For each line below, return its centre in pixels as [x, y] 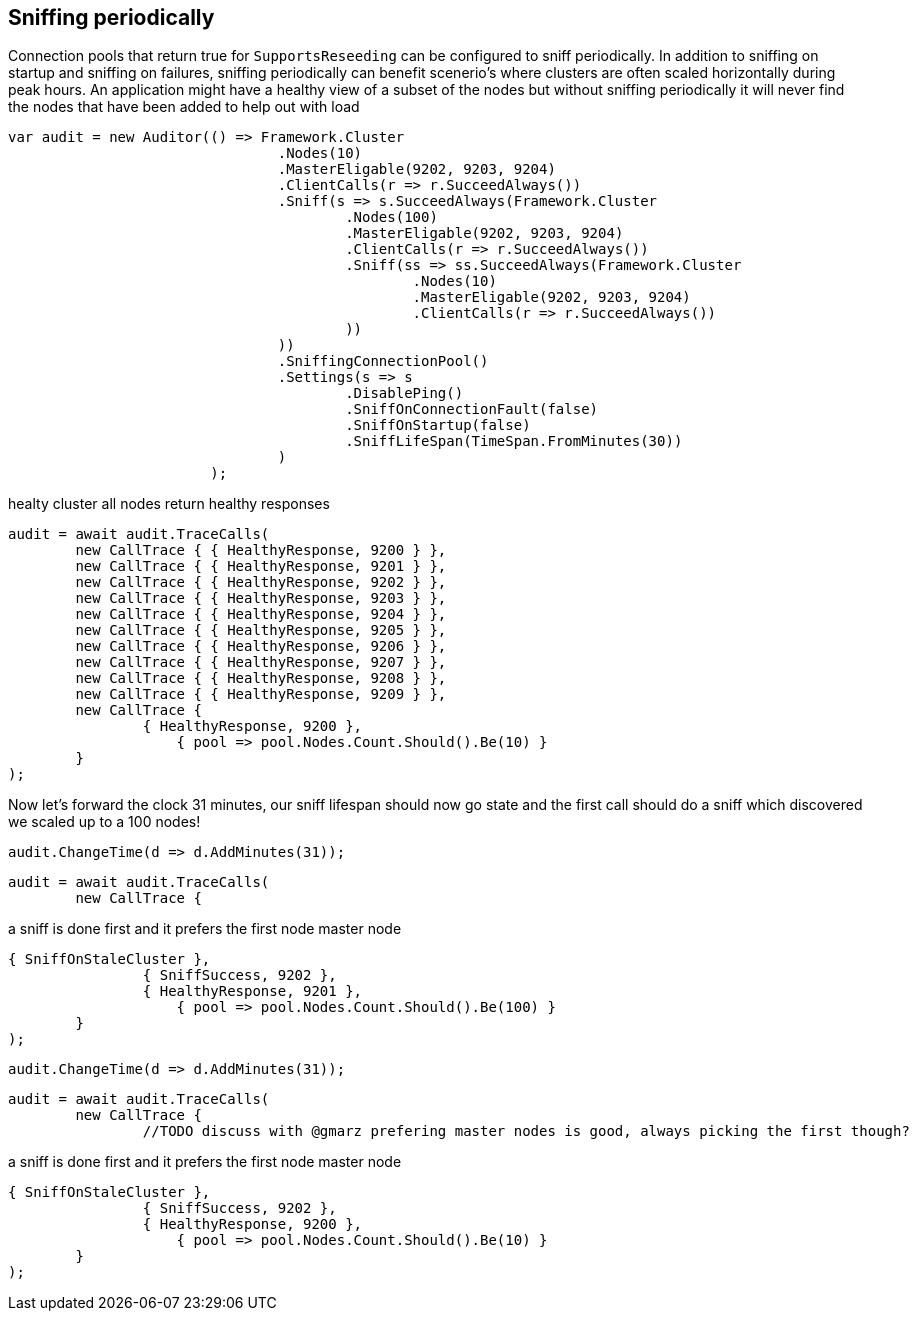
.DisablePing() [404, 393]
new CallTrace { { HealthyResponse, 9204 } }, [261, 614]
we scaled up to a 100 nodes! [104, 822]
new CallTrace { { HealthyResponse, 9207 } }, [261, 662]
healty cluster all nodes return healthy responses [169, 504]
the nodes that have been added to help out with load [184, 107]
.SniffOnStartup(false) [438, 425]
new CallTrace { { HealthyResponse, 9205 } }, [261, 630]
